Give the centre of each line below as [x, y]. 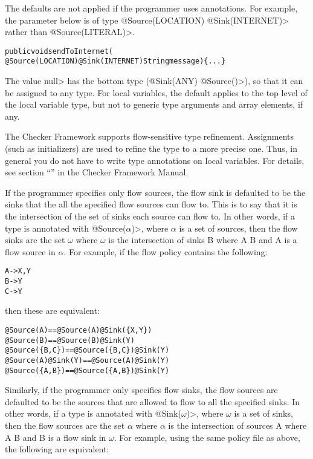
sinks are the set [35, 240]
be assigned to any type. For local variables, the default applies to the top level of [156, 92]
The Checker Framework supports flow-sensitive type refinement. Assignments [150, 136]
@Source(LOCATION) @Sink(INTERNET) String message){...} [115, 61]
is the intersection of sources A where [237, 425]
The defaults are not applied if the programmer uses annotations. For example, [151, 8]
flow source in [30, 251]
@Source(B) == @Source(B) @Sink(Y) [70, 340]
